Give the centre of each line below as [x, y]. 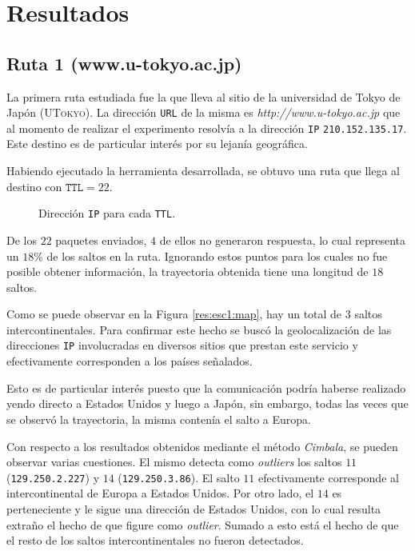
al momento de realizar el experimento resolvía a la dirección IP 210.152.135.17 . [207, 128]
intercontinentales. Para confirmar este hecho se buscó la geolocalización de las [199, 329]
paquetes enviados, [101, 240]
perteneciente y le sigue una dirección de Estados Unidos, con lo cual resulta [194, 508]
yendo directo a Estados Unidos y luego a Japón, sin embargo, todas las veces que [207, 403]
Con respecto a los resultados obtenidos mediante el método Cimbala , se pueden [202, 446]
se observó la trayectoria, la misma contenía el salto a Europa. [159, 419]
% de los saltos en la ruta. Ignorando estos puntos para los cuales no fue [211, 256]
